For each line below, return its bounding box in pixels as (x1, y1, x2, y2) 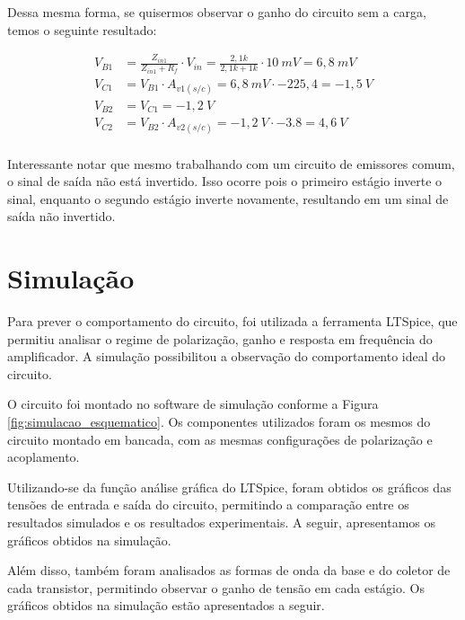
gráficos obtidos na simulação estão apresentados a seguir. (7, 596, 325, 615)
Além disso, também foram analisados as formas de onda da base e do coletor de (7, 561, 451, 580)
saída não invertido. (7, 207, 116, 226)
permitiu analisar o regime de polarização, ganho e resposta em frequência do (7, 329, 433, 348)
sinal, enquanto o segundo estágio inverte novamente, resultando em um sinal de (7, 189, 449, 208)
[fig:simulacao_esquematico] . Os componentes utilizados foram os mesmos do (7, 412, 431, 431)
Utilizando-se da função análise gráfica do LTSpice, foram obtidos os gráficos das (7, 477, 452, 496)
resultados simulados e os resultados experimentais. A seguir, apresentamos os (7, 513, 436, 532)
